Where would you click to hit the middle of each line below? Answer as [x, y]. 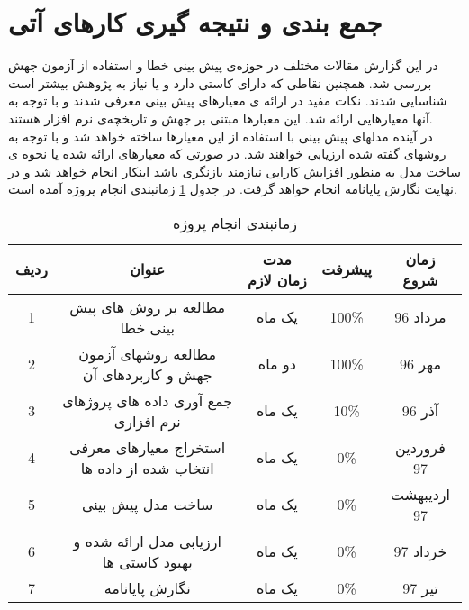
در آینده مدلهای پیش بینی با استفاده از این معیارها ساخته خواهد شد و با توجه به [221, 136]
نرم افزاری [147, 421]
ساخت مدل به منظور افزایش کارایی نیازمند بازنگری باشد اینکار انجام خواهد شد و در [234, 171]
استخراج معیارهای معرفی [148, 447]
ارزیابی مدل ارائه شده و [147, 541]
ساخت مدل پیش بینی [147, 505]
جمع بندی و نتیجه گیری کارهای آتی [195, 22]
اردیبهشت [420, 494]
